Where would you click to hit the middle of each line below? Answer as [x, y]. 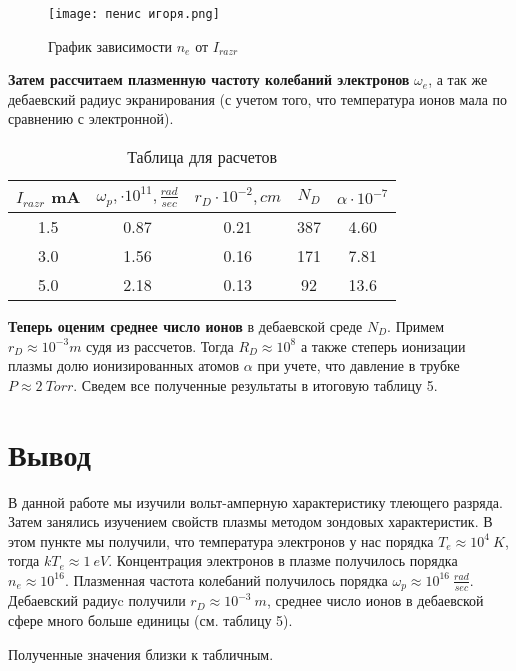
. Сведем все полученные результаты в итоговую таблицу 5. [255, 384]
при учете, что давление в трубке [358, 365]
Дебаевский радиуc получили [97, 600]
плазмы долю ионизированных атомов [124, 365]
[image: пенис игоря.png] [134, 14]
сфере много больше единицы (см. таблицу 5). [150, 619]
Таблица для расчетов [202, 157]
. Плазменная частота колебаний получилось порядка [226, 579]
